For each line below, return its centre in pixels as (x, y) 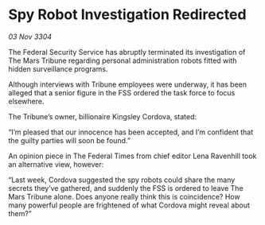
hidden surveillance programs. (58, 68)
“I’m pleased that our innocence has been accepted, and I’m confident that (131, 132)
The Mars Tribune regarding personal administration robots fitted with (123, 60)
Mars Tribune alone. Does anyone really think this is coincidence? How (124, 196)
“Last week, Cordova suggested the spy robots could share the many (122, 180)
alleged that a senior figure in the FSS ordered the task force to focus (122, 92)
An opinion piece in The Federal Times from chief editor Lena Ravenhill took (132, 156)
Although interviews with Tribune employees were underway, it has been (128, 84)
